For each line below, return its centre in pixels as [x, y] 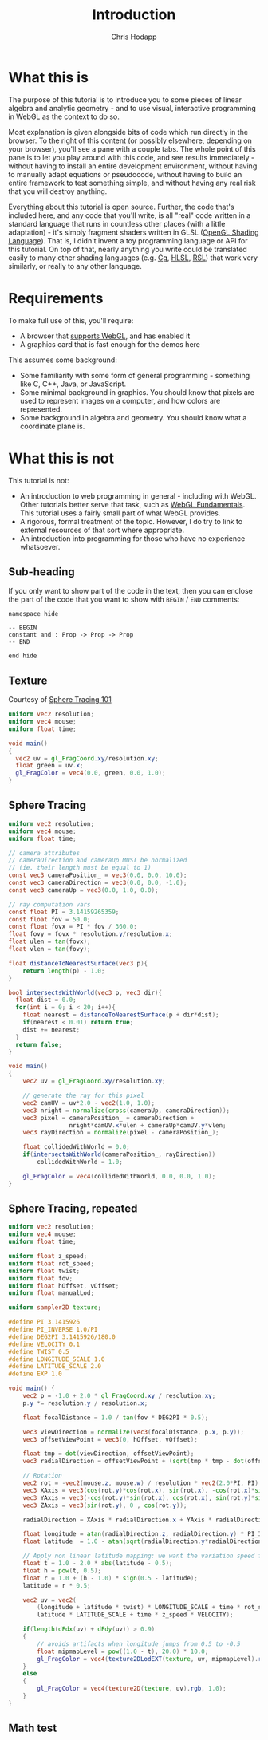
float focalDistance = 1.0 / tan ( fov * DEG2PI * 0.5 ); [116, 1418]
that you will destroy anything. [58, 191]
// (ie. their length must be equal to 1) [80, 868]
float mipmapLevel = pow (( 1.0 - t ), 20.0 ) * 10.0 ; [123, 1651]
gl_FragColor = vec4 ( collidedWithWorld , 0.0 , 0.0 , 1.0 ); [119, 1176]
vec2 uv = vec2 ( [50, 1600]
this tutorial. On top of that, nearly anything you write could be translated [128, 249]
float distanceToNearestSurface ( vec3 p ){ [78, 963]
